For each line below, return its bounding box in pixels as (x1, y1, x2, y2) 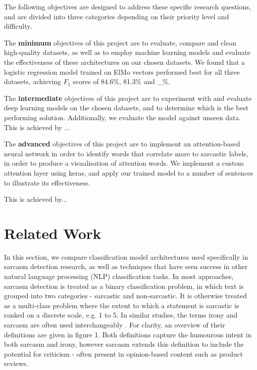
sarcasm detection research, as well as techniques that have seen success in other (4, 261, 248, 272)
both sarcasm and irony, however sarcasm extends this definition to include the (4, 339, 244, 349)
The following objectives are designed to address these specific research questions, (4, 1, 251, 11)
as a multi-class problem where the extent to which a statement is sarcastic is (4, 300, 239, 310)
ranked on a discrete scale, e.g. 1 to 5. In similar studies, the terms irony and (4, 310, 238, 320)
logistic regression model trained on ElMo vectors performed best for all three (4, 66, 240, 77)
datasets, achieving (4, 76, 61, 87)
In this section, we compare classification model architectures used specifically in (4, 251, 248, 262)
